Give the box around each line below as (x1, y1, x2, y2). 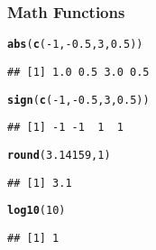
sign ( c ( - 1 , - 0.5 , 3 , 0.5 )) (7, 93, 150, 106)
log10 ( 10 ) (7, 204, 66, 218)
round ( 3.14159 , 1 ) (7, 148, 111, 162)
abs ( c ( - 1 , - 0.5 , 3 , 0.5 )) (7, 38, 143, 51)
